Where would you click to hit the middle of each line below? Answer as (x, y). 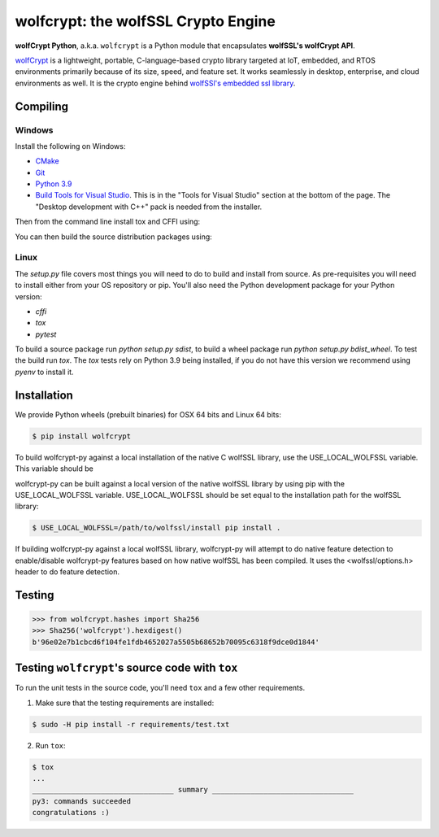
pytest (46, 334)
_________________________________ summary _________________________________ (193, 790)
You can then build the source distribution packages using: (114, 237)
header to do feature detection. (67, 572)
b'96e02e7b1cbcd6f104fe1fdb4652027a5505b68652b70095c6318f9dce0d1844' (176, 642)
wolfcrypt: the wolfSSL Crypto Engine (145, 21)
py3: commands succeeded (82, 801)
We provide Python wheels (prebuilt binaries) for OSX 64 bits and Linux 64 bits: (148, 414)
